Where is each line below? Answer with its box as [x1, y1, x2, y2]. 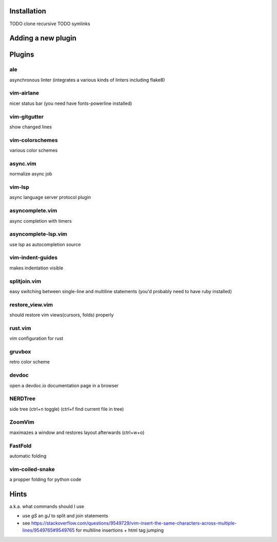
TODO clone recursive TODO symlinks [9, 21, 91, 27]
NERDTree [9, 395, 36, 402]
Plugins [9, 50, 34, 59]
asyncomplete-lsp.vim [9, 230, 68, 238]
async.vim [9, 160, 36, 167]
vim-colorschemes [9, 136, 58, 143]
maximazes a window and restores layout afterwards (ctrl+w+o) [9, 429, 145, 436]
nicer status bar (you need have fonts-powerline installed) [9, 100, 132, 106]
